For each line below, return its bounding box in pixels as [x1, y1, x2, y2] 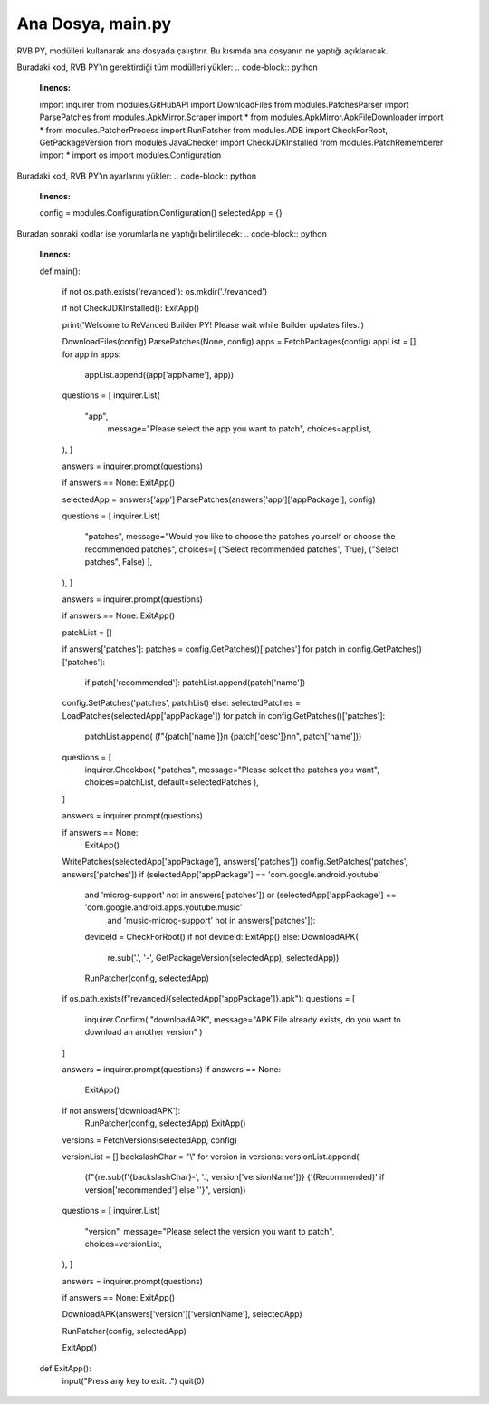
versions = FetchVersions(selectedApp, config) [62, 1134, 238, 1146]
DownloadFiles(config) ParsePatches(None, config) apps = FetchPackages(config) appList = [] [62, 336, 417, 347]
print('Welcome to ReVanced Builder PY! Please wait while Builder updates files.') [62, 319, 365, 330]
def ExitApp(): [39, 1362, 91, 1373]
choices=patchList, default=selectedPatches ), [84, 777, 260, 788]
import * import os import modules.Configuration [39, 150, 222, 160]
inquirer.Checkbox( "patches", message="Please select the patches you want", [84, 764, 380, 775]
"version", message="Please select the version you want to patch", [84, 1225, 335, 1236]
